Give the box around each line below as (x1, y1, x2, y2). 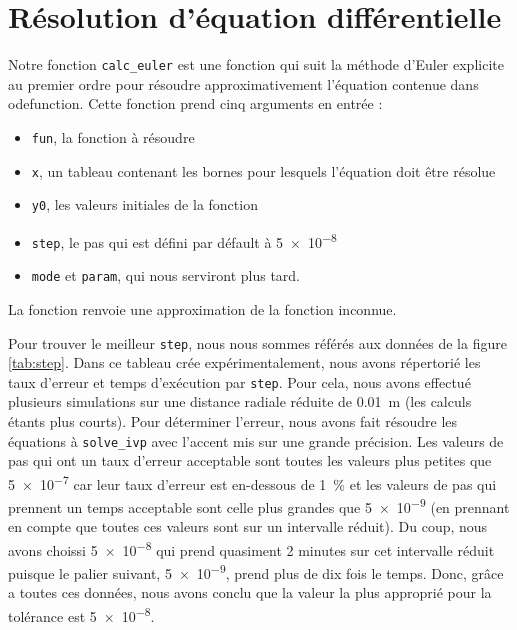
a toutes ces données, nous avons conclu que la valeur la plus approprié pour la (8, 582, 492, 603)
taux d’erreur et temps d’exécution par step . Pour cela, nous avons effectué (8, 371, 471, 392)
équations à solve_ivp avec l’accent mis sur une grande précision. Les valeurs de (8, 430, 504, 451)
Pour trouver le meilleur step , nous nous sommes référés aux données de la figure (8, 332, 507, 353)
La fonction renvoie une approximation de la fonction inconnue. (8, 298, 397, 319)
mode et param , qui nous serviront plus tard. (31, 265, 301, 286)
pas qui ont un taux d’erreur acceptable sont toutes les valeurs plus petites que (8, 450, 492, 471)
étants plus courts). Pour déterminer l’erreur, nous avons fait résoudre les (8, 411, 458, 431)
